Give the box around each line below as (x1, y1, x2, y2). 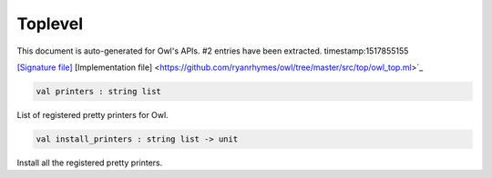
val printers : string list (36, 86, 161, 96)
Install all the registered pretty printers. (16, 157, 163, 168)
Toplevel (16, 14, 84, 34)
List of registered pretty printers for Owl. (16, 109, 169, 120)
